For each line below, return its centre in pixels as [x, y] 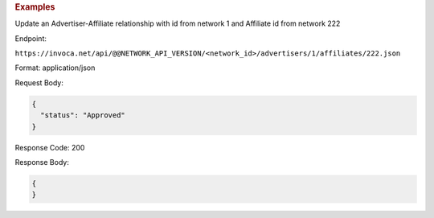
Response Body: [42, 162]
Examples [35, 7]
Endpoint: [31, 38]
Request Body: [39, 82]
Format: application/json [55, 68]
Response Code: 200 [50, 147]
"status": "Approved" [83, 115]
